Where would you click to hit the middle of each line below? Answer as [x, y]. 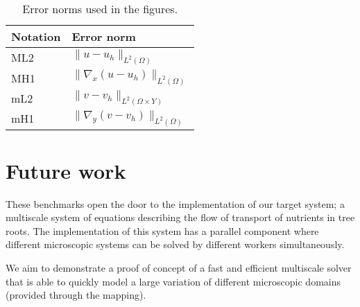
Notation [36, 36]
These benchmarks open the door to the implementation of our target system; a [175, 203]
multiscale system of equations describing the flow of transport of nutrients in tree [180, 217]
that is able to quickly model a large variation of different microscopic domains [173, 281]
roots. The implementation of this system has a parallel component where [162, 230]
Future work [66, 170]
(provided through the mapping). [76, 295]
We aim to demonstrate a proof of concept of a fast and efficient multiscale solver [179, 268]
